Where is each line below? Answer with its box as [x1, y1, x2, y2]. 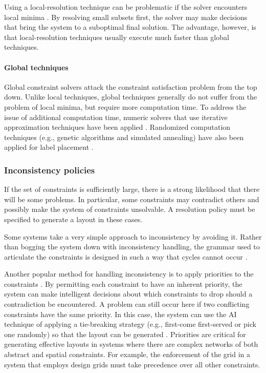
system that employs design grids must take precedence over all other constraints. [4, 359, 260, 369]
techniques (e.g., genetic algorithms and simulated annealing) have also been [4, 131, 244, 142]
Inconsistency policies [4, 163, 95, 176]
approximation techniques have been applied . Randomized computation [4, 122, 231, 132]
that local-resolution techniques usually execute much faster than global [4, 31, 229, 42]
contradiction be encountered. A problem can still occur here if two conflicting [4, 299, 250, 309]
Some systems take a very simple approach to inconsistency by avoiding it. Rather [4, 231, 262, 242]
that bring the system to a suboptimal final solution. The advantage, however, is [4, 22, 256, 32]
